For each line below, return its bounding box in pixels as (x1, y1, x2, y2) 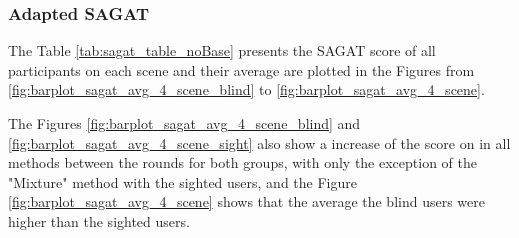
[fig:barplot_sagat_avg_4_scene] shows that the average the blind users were (8, 191, 485, 212)
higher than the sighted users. (8, 210, 190, 231)
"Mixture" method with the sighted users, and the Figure (8, 171, 357, 192)
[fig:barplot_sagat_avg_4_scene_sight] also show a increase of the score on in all (8, 132, 511, 153)
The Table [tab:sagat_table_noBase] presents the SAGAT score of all (8, 40, 436, 61)
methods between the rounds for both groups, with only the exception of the (8, 152, 477, 173)
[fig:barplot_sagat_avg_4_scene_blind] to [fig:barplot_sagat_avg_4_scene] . (8, 79, 485, 100)
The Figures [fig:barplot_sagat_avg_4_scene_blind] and (8, 113, 361, 133)
